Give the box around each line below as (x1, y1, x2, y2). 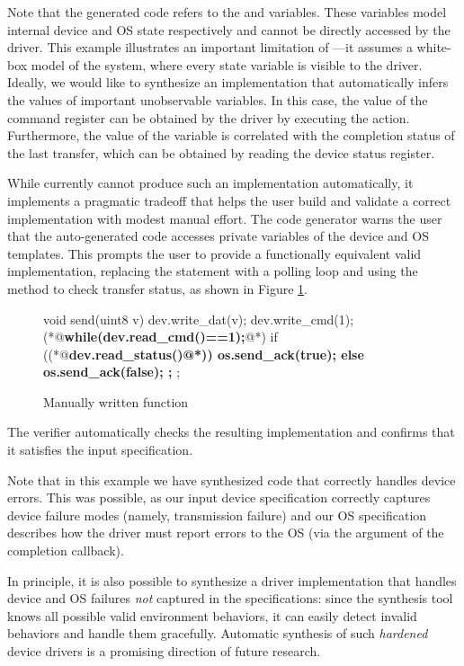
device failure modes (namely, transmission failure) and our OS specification (7, 505, 427, 524)
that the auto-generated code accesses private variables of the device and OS (7, 226, 429, 245)
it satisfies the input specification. (7, 440, 193, 459)
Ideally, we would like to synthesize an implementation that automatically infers (7, 73, 449, 92)
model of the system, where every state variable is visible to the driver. (31, 55, 423, 74)
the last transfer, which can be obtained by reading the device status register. (7, 143, 435, 162)
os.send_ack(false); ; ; (43, 362, 181, 381)
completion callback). (7, 541, 124, 560)
